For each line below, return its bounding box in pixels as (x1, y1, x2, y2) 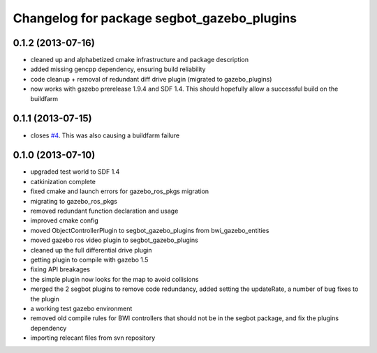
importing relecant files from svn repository (30, 333, 156, 342)
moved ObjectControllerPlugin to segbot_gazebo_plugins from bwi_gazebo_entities (30, 226, 269, 234)
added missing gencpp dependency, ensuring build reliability (30, 65, 206, 73)
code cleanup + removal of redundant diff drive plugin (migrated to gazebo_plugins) (30, 75, 272, 83)
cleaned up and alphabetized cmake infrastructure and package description (30, 56, 249, 64)
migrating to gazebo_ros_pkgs (30, 197, 118, 205)
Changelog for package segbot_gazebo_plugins (13, 10, 297, 26)
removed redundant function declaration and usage (30, 206, 179, 215)
